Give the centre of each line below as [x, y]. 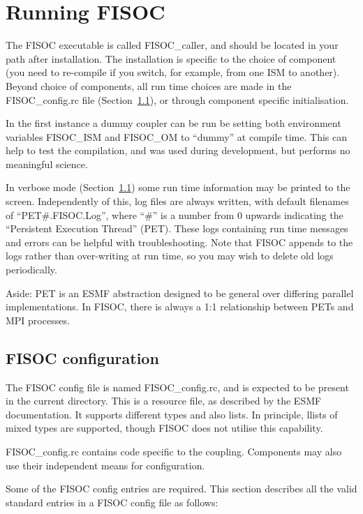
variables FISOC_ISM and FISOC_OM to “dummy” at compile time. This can [177, 136]
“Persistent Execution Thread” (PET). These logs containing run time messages [177, 228]
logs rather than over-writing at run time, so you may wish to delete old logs [170, 256]
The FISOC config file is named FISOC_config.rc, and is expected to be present [177, 387]
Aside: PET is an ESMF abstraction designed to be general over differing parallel [180, 293]
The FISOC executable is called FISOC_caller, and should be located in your [172, 45]
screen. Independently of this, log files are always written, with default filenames [177, 201]
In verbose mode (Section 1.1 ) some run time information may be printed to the [178, 187]
